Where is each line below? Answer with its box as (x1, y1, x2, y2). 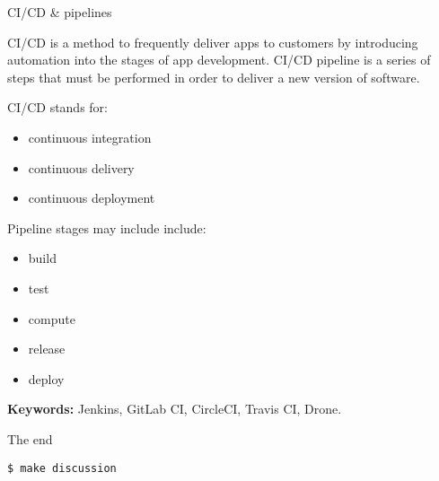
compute (28, 309, 75, 328)
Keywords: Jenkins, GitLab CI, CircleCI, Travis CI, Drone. (7, 399, 342, 418)
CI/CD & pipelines (7, 3, 112, 21)
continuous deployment (28, 188, 155, 207)
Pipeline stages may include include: (7, 218, 206, 237)
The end (7, 429, 53, 448)
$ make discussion (7, 461, 117, 475)
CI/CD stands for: (7, 98, 108, 117)
